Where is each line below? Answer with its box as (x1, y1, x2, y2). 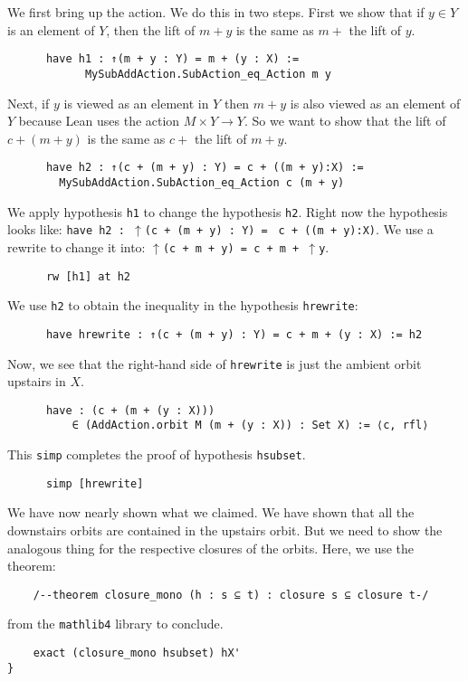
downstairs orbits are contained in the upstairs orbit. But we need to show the (7, 521, 443, 539)
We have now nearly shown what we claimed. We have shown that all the (7, 503, 415, 522)
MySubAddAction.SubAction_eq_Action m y (84, 67, 331, 80)
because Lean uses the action (18, 111, 180, 130)
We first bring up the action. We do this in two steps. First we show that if (7, 3, 425, 21)
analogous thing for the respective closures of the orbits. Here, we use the (7, 538, 415, 557)
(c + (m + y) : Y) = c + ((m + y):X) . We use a (144, 220, 434, 239)
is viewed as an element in (63, 93, 209, 112)
